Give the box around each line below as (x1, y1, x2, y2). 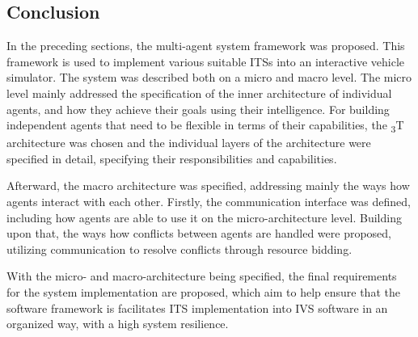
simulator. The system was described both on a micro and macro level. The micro (6, 69, 412, 86)
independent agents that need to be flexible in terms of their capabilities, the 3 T (6, 116, 404, 135)
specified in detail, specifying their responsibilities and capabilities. (6, 150, 337, 166)
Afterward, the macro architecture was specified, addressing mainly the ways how (6, 177, 410, 194)
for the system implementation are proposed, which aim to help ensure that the (6, 284, 400, 301)
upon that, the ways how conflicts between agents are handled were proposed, (6, 225, 392, 242)
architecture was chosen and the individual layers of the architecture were (6, 134, 371, 151)
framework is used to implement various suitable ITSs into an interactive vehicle (6, 53, 405, 70)
